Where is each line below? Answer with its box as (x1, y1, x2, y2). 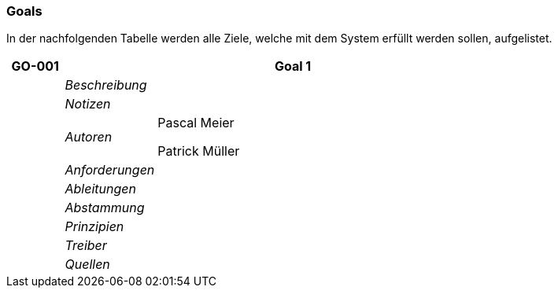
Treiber (65, 237, 107, 254)
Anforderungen (65, 162, 155, 178)
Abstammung (65, 200, 145, 216)
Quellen (65, 256, 110, 273)
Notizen (65, 96, 111, 112)
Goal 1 (274, 58, 312, 75)
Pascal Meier (157, 115, 235, 131)
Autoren (65, 129, 113, 145)
